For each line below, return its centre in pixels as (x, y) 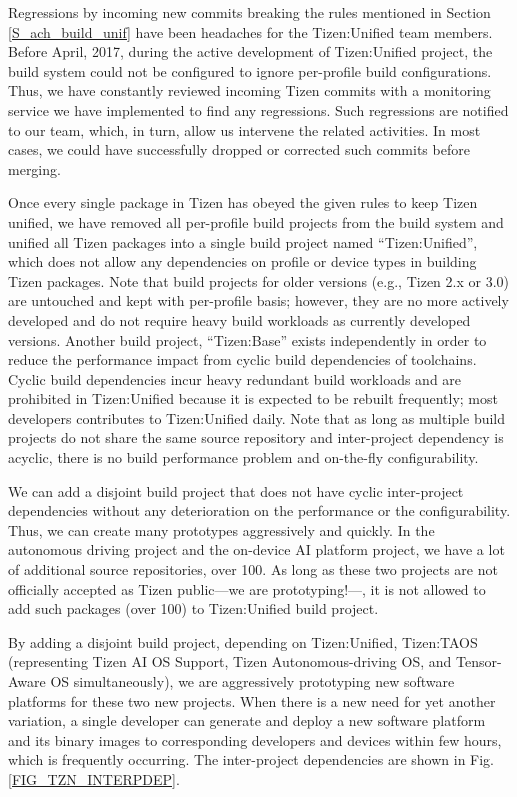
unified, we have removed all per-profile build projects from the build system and (256, 221)
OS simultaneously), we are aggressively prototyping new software (252, 681)
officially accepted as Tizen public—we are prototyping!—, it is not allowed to (247, 588)
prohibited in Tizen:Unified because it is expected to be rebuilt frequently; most (253, 398)
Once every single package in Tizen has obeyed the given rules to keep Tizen (243, 202)
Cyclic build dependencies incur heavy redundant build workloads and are (235, 378)
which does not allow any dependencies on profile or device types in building (242, 261)
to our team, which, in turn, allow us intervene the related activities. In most (244, 129)
